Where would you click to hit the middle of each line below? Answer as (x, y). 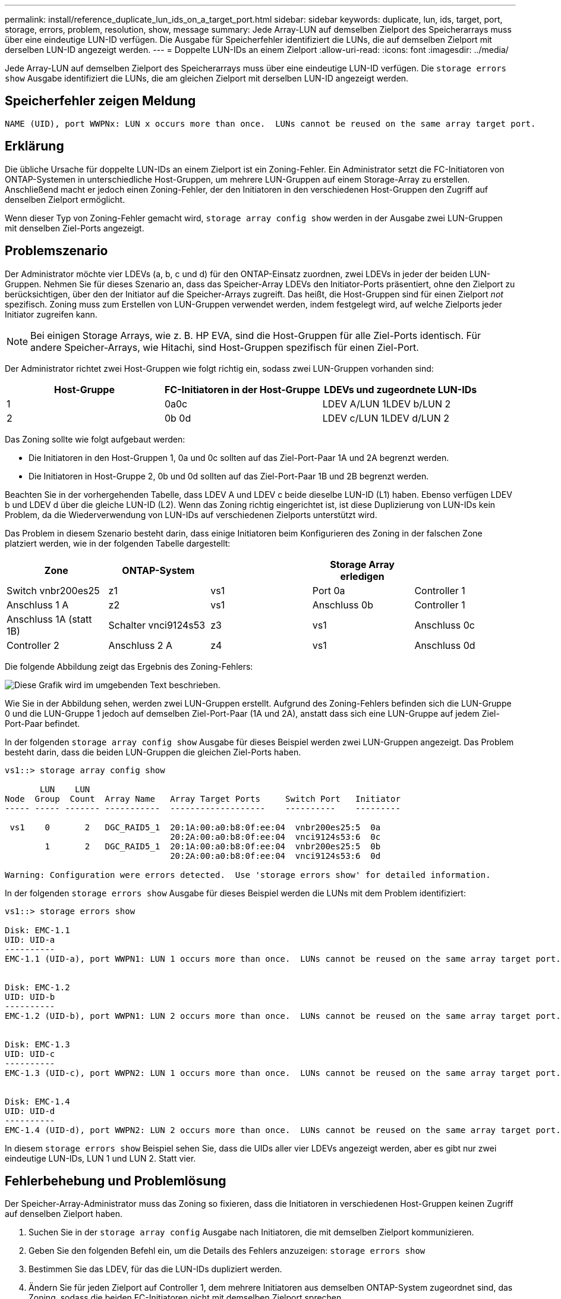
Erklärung (34, 146)
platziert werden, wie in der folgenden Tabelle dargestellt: (118, 543)
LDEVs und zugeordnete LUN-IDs (401, 389)
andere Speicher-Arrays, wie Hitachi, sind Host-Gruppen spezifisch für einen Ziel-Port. (225, 347)
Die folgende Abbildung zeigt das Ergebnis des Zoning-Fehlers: (129, 666)
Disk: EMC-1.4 (37, 1101)
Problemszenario (56, 251)
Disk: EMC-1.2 (37, 987)
